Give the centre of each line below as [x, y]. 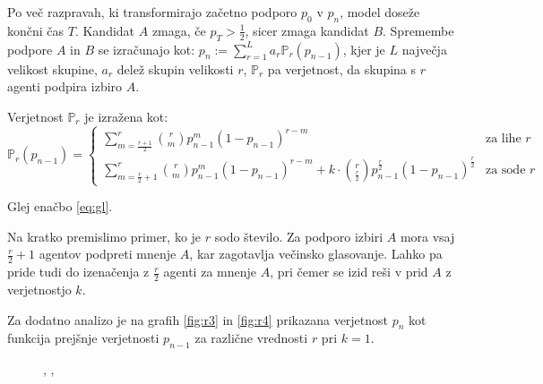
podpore [30, 49]
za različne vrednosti [251, 338]
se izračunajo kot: [147, 49]
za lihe [503, 139]
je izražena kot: [126, 116]
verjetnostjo [39, 289]
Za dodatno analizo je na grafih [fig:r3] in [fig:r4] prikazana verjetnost [198, 319]
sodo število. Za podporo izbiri [299, 236]
